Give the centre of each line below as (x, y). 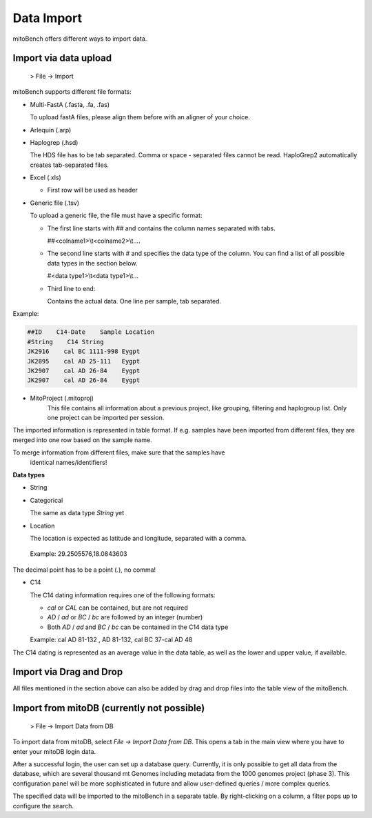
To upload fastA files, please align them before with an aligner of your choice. (140, 117)
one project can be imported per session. (106, 418)
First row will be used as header (92, 190)
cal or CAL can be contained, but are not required (118, 608)
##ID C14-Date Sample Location (91, 332)
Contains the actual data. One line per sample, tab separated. (134, 301)
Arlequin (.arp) (51, 130)
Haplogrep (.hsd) (54, 142)
